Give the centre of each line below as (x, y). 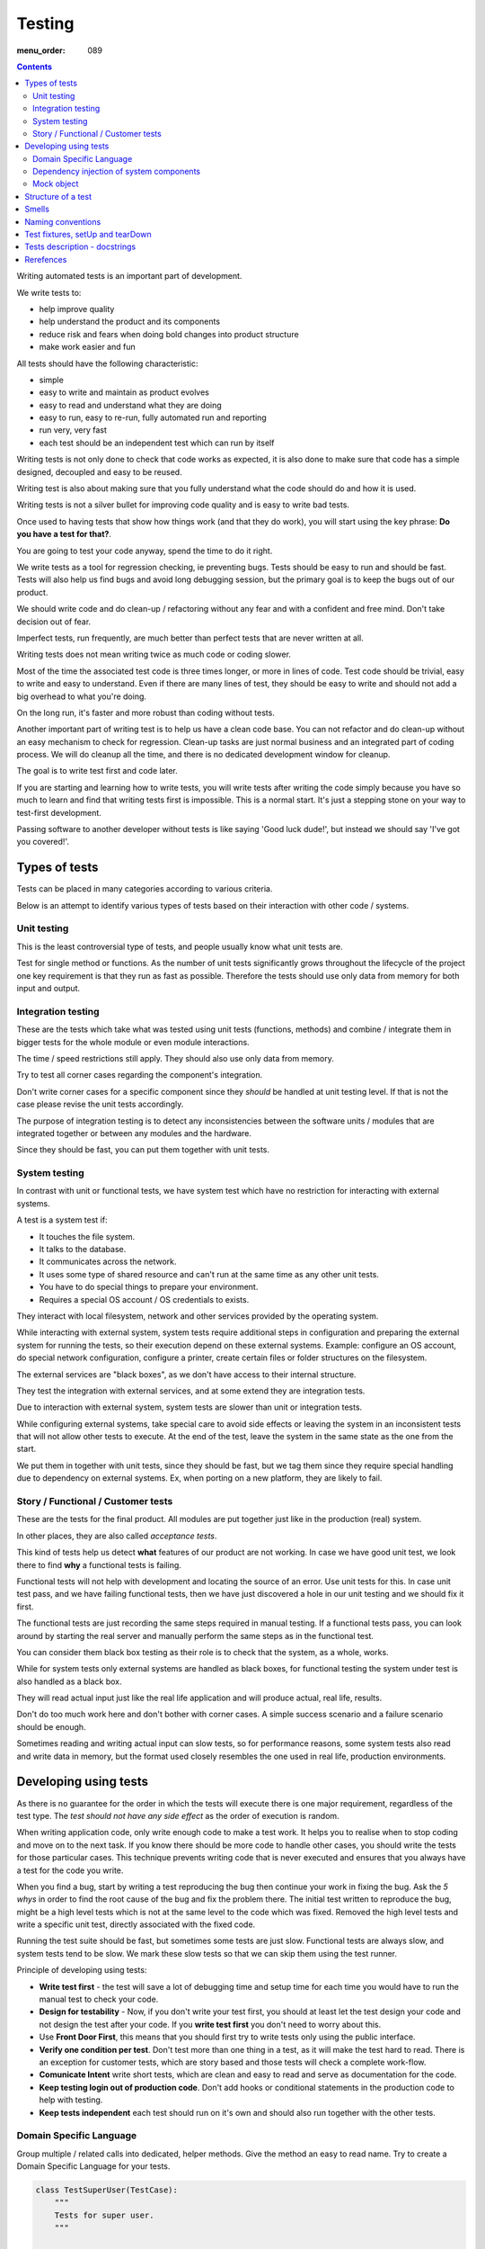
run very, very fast (73, 430)
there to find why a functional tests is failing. (99, 1564)
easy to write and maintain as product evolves (124, 392)
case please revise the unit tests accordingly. (100, 1104)
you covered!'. (43, 842)
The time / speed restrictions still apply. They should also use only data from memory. (175, 1058)
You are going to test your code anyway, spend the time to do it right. (145, 551)
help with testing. (71, 2100)
